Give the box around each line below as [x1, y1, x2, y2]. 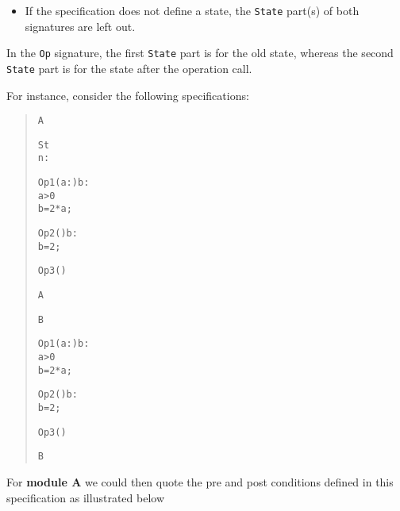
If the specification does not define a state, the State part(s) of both [25, 2, 360, 18]
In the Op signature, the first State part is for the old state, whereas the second [6, 44, 394, 61]
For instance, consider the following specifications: [6, 86, 249, 103]
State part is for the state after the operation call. [6, 60, 252, 76]
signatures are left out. [25, 17, 136, 34]
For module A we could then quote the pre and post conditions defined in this [6, 473, 394, 490]
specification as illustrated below [6, 489, 164, 505]
